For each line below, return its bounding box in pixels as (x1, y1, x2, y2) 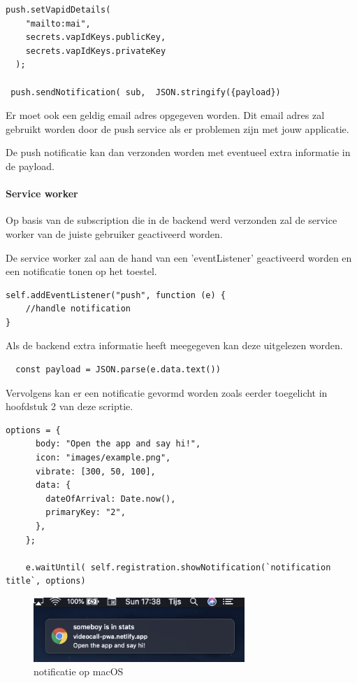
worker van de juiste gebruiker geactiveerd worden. (6, 226, 223, 241)
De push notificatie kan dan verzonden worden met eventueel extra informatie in (6, 145, 351, 160)
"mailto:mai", (25, 18, 91, 29)
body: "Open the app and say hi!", (35, 439, 201, 449)
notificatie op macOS (34, 664, 124, 679)
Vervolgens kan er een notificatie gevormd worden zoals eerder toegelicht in (6, 385, 328, 400)
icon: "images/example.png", (35, 453, 171, 463)
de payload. (6, 158, 55, 173)
